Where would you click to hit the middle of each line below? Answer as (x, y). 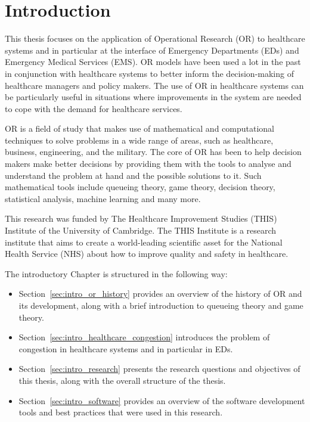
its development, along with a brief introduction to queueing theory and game (161, 305)
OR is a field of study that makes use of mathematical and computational (139, 128)
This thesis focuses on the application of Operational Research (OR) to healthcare (155, 38)
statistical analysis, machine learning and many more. (103, 198)
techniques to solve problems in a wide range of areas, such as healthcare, (139, 140)
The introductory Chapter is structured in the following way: (116, 273)
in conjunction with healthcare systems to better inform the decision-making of (149, 73)
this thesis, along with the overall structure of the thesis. (122, 380)
